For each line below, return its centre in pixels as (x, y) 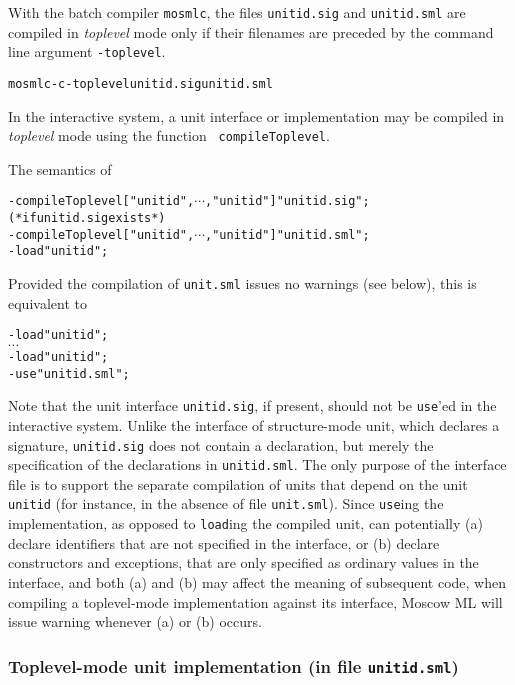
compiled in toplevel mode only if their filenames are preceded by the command (251, 31)
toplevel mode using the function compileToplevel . (169, 135)
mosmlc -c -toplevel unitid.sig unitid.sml (140, 83)
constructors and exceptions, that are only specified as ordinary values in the (243, 562)
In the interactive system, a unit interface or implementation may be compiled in (256, 115)
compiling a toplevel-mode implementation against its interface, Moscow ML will (255, 601)
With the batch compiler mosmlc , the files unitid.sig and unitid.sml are (237, 12)
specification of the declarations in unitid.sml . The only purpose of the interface (257, 464)
